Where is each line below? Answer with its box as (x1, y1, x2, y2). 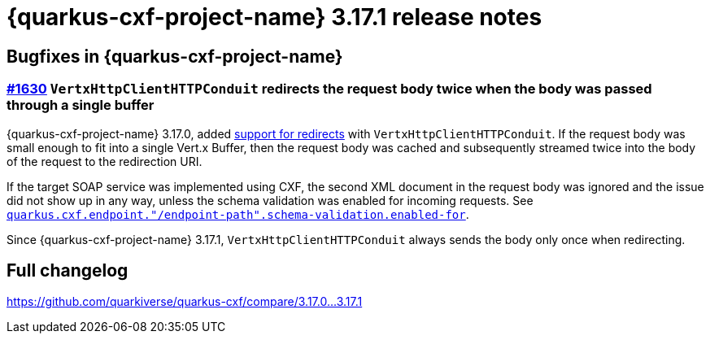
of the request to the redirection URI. (7, 154, 203, 168)
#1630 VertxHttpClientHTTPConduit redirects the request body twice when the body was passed (7, 81, 652, 98)
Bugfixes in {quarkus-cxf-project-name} (7, 46, 343, 67)
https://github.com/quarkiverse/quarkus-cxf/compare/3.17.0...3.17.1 (7, 294, 363, 309)
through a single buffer (7, 97, 155, 114)
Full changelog (7, 259, 128, 281)
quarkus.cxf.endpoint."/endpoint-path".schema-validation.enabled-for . (7, 207, 469, 221)
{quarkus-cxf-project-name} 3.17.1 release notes (7, 3, 542, 31)
